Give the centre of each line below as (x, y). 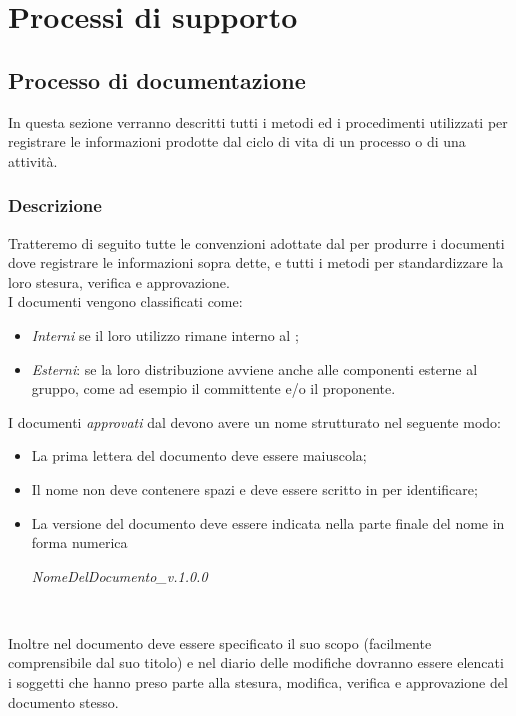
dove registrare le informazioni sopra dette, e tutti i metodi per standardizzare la (256, 262)
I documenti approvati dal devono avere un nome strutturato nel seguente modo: (254, 421)
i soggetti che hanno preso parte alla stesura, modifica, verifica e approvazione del (258, 682)
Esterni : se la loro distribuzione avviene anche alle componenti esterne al (254, 368)
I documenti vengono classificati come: (125, 301)
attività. (33, 160)
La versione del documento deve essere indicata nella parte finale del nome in (268, 522)
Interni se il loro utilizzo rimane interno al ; (165, 334)
